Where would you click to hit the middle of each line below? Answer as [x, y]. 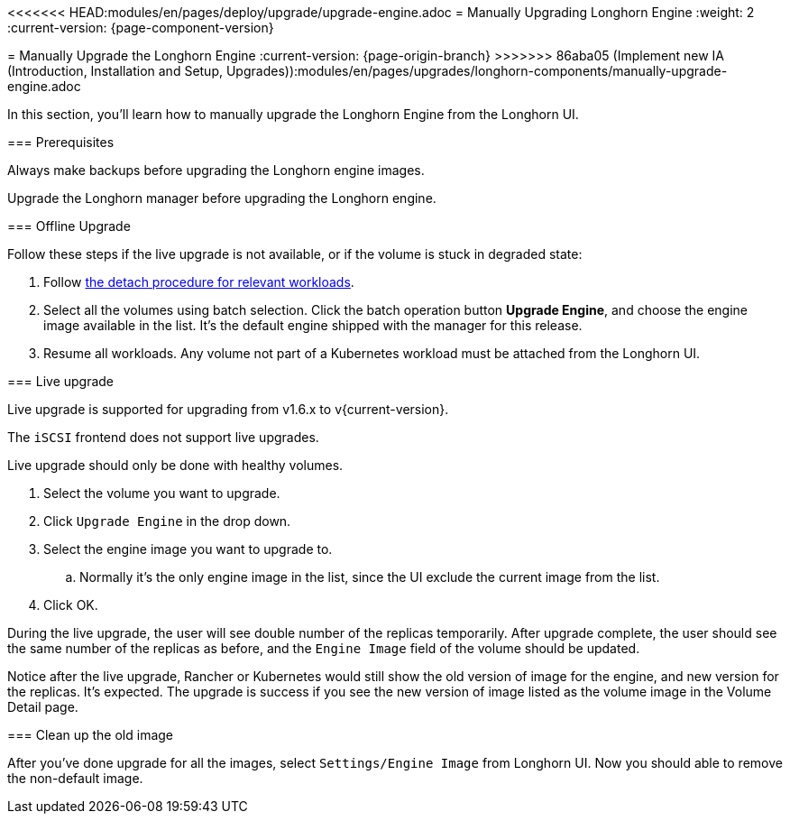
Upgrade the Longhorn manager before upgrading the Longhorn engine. [222, 198]
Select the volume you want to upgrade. [162, 493]
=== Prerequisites [61, 142]
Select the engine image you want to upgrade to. [188, 549]
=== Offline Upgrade [69, 226]
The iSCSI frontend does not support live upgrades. [163, 437]
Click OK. [71, 605]
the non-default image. [75, 778]
